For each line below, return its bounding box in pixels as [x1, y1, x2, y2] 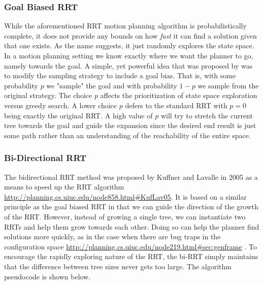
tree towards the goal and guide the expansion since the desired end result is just [4, 120, 256, 131]
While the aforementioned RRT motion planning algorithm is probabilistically [4, 20, 247, 31]
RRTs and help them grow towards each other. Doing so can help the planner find [4, 221, 259, 232]
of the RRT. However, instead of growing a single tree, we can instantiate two [4, 211, 246, 221]
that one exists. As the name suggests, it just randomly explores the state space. [4, 40, 254, 51]
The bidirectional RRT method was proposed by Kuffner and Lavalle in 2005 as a [4, 171, 258, 182]
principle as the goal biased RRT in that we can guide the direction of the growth [4, 201, 258, 212]
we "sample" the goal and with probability [46, 80, 177, 90]
